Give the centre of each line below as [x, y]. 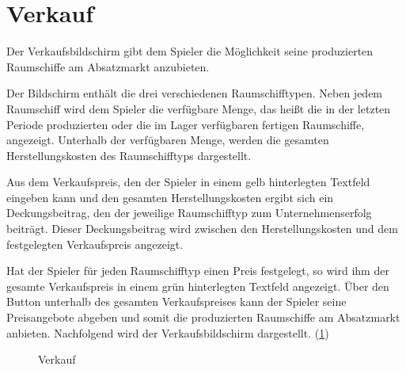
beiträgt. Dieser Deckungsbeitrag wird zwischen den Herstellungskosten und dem [202, 229]
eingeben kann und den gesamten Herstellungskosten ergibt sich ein [170, 197]
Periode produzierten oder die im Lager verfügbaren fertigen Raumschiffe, [186, 124]
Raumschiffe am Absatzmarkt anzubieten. [108, 66]
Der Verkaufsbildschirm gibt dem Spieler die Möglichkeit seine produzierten [190, 51]
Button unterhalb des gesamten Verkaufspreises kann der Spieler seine [176, 301]
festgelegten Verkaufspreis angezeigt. [95, 244]
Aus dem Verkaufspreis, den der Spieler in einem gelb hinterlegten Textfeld [188, 182]
